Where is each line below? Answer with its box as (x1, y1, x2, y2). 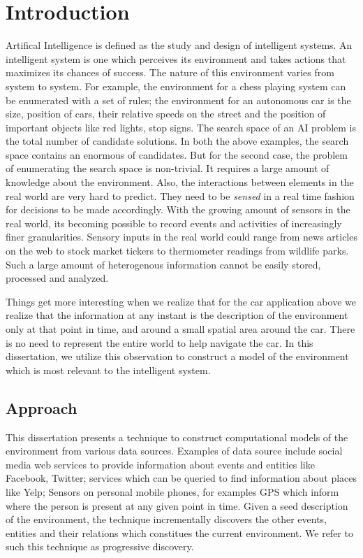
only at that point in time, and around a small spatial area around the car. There (6, 322, 355, 336)
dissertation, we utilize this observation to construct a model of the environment (6, 349, 349, 364)
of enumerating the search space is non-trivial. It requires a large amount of (6, 161, 329, 176)
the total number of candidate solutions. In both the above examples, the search (6, 134, 349, 148)
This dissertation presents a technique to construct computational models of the (6, 429, 348, 444)
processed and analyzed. (6, 271, 109, 285)
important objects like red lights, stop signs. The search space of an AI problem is (6, 120, 357, 134)
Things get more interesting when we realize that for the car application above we (6, 294, 356, 308)
